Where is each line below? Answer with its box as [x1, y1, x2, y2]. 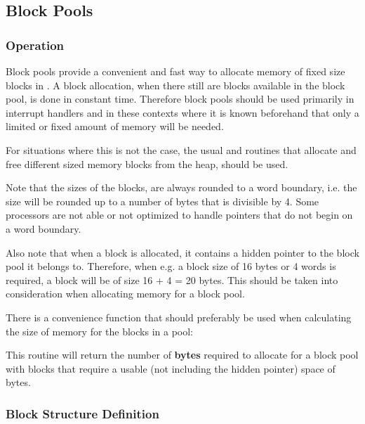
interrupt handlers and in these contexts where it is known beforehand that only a [6, 105, 359, 120]
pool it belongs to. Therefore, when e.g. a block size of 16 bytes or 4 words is [6, 259, 336, 274]
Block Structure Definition [6, 404, 159, 422]
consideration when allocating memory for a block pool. [6, 286, 245, 301]
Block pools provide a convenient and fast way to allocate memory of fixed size [6, 64, 345, 78]
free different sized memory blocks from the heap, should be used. [6, 156, 288, 171]
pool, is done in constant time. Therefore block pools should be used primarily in [6, 91, 354, 106]
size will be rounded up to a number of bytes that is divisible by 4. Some [6, 193, 319, 208]
